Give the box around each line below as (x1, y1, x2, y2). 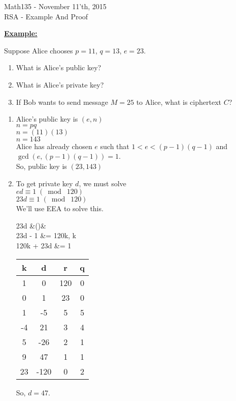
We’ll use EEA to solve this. (16, 203, 104, 214)
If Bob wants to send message (16, 96, 109, 107)
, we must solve (79, 178, 126, 188)
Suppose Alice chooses (4, 45, 73, 55)
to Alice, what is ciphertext (136, 96, 221, 107)
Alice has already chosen (16, 140, 92, 151)
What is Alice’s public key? (16, 62, 102, 73)
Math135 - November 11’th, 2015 (4, 1, 107, 11)
